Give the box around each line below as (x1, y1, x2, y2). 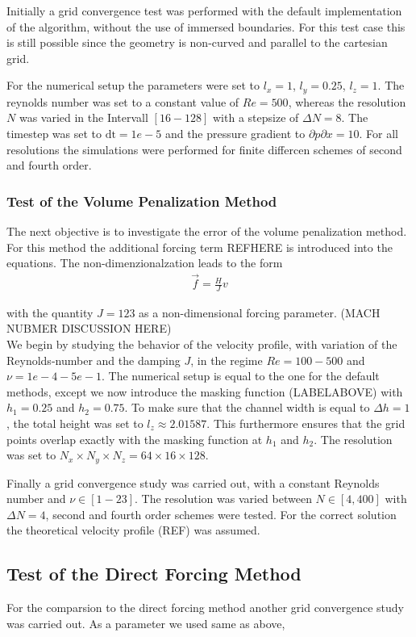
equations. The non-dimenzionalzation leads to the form (6, 254, 283, 271)
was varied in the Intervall (19, 109, 148, 126)
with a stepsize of (213, 109, 299, 126)
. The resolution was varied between (135, 490, 312, 507)
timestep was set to (6, 125, 102, 142)
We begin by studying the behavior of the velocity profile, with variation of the (6, 336, 397, 353)
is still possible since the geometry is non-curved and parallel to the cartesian (6, 34, 388, 51)
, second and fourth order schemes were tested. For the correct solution (45, 505, 397, 522)
